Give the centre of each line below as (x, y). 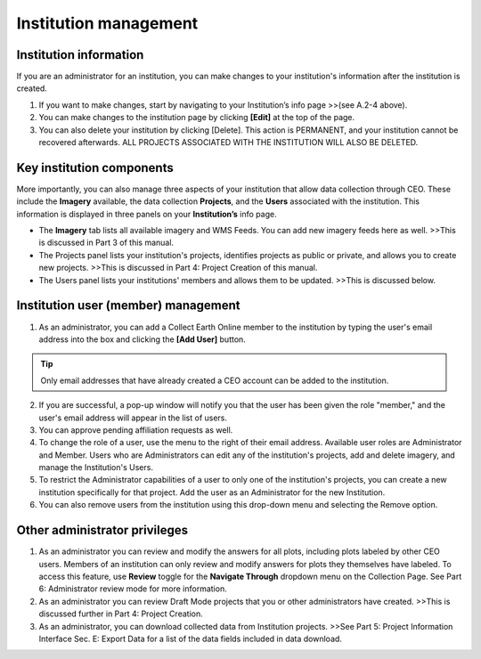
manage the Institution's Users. (96, 468)
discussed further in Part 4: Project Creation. (121, 614)
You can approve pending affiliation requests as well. (136, 430)
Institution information (80, 55)
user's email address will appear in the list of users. (133, 418)
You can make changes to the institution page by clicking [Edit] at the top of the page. (197, 118)
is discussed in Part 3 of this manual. (106, 243)
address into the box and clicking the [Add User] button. (143, 339)
